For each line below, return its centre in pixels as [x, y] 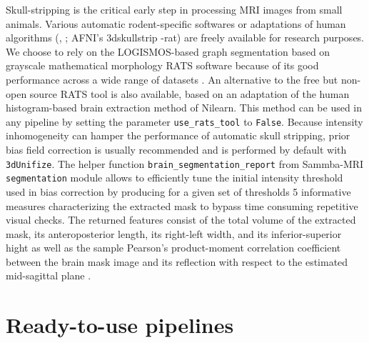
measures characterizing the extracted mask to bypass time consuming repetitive [182, 205]
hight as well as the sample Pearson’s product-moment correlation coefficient [173, 248]
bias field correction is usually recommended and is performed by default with [176, 149]
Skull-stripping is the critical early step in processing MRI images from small [174, 9]
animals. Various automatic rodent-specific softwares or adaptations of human [176, 23]
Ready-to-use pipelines [120, 325]
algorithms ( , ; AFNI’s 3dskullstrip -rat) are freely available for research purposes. [185, 38]
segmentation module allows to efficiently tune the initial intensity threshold [175, 178]
